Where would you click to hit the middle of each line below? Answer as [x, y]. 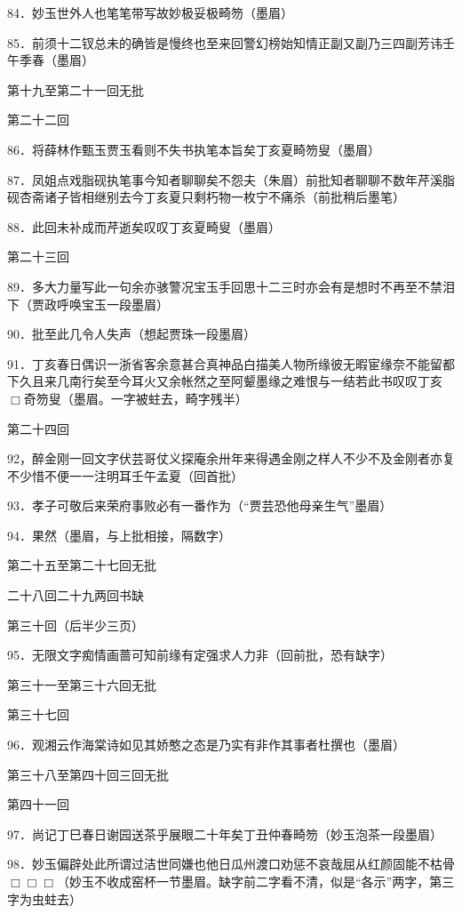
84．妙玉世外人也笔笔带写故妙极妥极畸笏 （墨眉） [150, 12]
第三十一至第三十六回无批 [82, 684]
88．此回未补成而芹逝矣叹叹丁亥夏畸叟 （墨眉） [144, 226]
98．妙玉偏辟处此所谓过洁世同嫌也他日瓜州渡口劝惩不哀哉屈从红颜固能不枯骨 [231, 864]
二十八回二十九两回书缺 [76, 595]
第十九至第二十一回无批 [76, 89]
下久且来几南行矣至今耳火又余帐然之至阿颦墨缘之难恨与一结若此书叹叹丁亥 [225, 381]
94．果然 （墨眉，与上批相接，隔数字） [119, 535]
